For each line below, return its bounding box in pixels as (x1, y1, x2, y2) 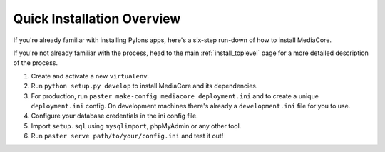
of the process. (13, 59, 58, 67)
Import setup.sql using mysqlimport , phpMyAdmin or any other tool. (31, 121, 242, 130)
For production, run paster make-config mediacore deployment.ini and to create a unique (31, 91, 319, 100)
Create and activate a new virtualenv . (31, 71, 150, 80)
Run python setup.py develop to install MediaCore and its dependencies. (31, 82, 258, 91)
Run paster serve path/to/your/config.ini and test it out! (31, 132, 224, 141)
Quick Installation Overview (13, 11, 181, 26)
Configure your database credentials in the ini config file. (31, 111, 199, 121)
